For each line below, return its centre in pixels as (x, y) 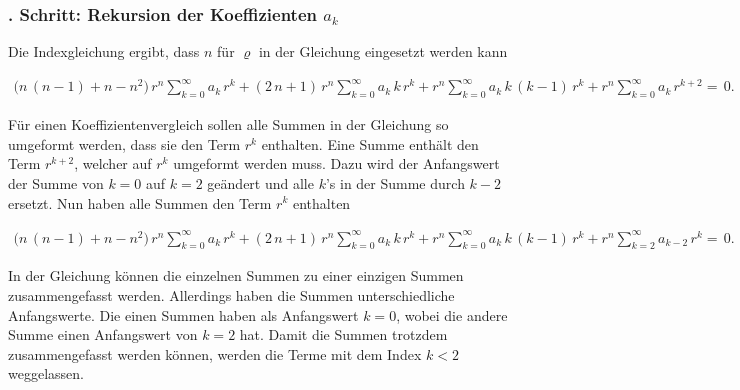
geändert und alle (260, 182)
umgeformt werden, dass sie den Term (124, 143)
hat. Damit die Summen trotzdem (343, 334)
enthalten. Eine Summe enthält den (370, 143)
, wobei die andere (452, 314)
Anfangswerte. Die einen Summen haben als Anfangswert (183, 314)
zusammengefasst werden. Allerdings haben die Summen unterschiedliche (231, 295)
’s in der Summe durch (395, 182)
